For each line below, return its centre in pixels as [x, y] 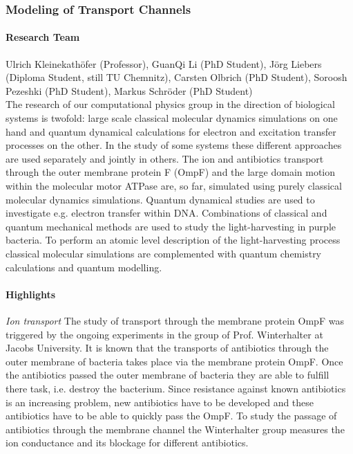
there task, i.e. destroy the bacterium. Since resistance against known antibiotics [176, 388]
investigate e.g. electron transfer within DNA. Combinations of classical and [166, 213]
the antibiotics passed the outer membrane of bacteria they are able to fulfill [168, 375]
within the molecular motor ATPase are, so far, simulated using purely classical [174, 185]
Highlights [31, 294]
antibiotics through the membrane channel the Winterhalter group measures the [175, 429]
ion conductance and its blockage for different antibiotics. [127, 443]
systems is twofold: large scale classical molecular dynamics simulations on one [172, 118]
